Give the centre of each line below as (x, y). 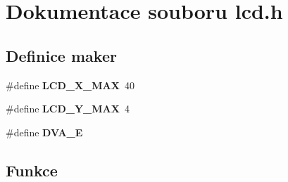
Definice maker (61, 55)
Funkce (32, 170)
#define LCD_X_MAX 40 (70, 85)
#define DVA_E (44, 132)
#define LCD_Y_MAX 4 (68, 109)
